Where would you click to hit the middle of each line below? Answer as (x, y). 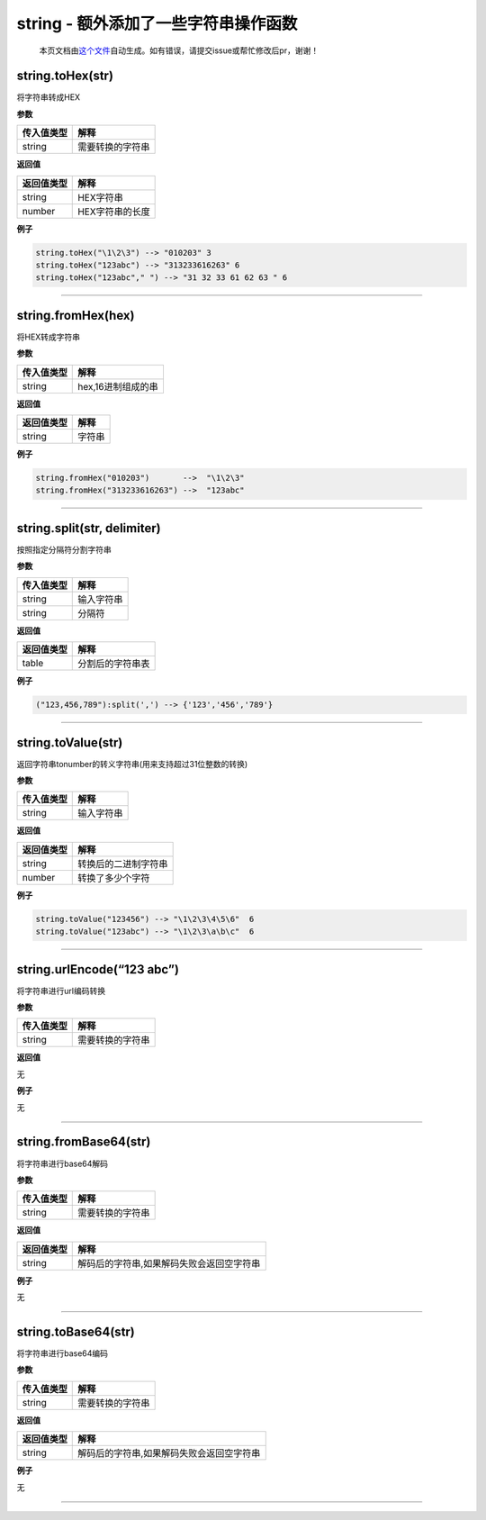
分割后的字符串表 (114, 664)
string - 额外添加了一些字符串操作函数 (157, 23)
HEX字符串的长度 (114, 212)
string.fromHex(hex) (76, 315)
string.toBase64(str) (76, 1331)
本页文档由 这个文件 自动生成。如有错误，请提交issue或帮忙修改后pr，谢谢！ (179, 50)
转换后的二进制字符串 (123, 864)
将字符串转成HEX (49, 97)
